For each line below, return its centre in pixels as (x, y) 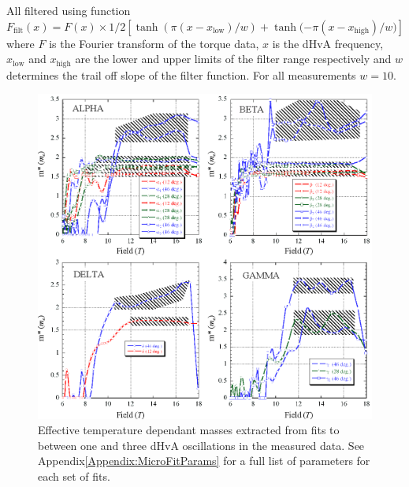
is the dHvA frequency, (328, 43)
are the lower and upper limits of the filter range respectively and (233, 59)
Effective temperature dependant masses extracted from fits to (189, 430)
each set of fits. (74, 476)
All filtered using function (69, 10)
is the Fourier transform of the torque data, (154, 43)
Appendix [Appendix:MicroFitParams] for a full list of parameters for (204, 461)
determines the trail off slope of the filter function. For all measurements (181, 74)
